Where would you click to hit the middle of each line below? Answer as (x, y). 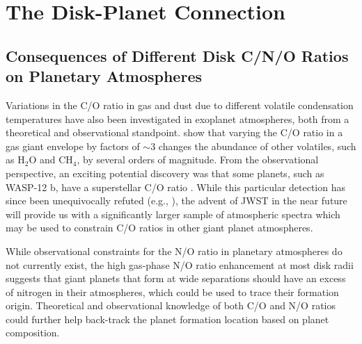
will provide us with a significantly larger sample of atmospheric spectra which (173, 214)
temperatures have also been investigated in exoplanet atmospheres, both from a (178, 118)
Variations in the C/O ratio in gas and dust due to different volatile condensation (180, 105)
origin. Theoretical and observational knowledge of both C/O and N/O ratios (171, 305)
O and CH (51, 159)
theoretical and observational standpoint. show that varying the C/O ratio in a (174, 132)
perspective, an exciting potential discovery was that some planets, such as (165, 173)
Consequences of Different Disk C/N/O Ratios (177, 55)
